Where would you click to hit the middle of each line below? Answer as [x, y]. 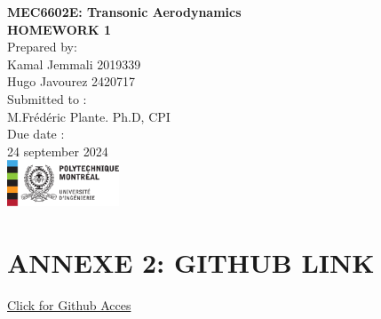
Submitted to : [47, 98]
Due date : [36, 134]
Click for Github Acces [69, 304]
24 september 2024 [58, 151]
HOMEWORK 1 [59, 29]
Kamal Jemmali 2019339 [74, 64]
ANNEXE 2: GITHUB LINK [191, 262]
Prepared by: [42, 47]
